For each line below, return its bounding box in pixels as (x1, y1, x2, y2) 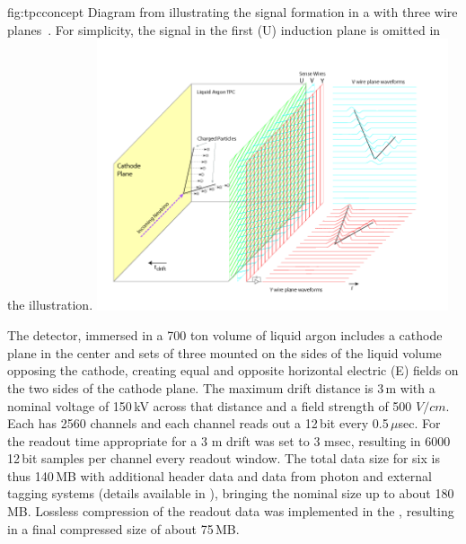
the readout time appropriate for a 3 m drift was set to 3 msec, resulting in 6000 (7, 431, 451, 450)
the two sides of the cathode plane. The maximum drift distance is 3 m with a (7, 378, 435, 397)
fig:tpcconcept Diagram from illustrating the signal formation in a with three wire (7, 3, 458, 21)
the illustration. (7, 295, 93, 314)
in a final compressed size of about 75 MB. (7, 519, 240, 538)
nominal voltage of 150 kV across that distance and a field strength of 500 (7, 396, 412, 415)
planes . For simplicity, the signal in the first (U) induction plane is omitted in (7, 20, 441, 39)
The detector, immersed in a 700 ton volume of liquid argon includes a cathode (7, 326, 443, 345)
